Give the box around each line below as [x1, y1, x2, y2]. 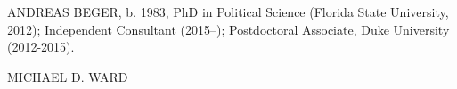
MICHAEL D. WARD [7, 67, 128, 85]
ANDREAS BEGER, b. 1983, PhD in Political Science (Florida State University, [7, 3, 449, 20]
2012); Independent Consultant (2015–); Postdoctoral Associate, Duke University [7, 20, 450, 38]
